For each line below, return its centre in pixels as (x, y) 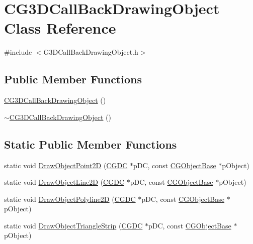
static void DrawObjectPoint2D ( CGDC (66, 165)
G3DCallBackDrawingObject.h (91, 52)
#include (18, 52)
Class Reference (60, 28)
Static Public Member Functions (91, 144)
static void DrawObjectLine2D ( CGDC (64, 182)
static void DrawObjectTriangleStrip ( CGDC (73, 225)
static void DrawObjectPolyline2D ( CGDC (70, 199)
